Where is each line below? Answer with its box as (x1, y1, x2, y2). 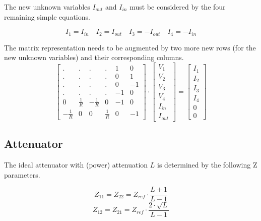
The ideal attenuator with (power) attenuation (4, 159, 148, 170)
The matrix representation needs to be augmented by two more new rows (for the (4, 42, 256, 52)
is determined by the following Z (157, 159, 257, 170)
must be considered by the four (129, 2, 226, 12)
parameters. (4, 169, 40, 180)
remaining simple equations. (4, 11, 90, 22)
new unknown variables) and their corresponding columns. (4, 52, 184, 63)
